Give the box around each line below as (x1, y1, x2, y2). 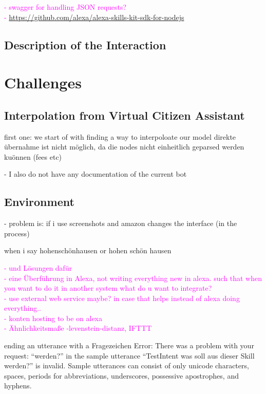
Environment (4, 194, 74, 210)
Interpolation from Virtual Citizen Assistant (4, 107, 245, 123)
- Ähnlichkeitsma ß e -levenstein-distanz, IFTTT (4, 323, 152, 333)
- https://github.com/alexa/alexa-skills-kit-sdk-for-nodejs (4, 11, 184, 22)
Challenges (4, 72, 82, 93)
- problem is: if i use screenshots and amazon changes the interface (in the (4, 218, 237, 229)
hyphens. (4, 380, 32, 391)
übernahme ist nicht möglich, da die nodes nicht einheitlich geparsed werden (4, 141, 244, 152)
